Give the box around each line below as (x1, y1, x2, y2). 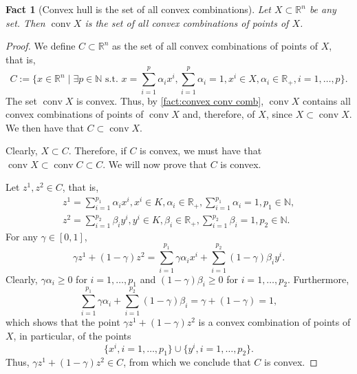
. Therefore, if (68, 143, 127, 158)
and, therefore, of (182, 107, 255, 121)
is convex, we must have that (140, 143, 262, 158)
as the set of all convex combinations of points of (112, 39, 318, 53)
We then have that (6, 120, 84, 134)
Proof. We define (6, 39, 76, 53)
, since (266, 107, 293, 121)
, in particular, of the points (13, 329, 131, 343)
